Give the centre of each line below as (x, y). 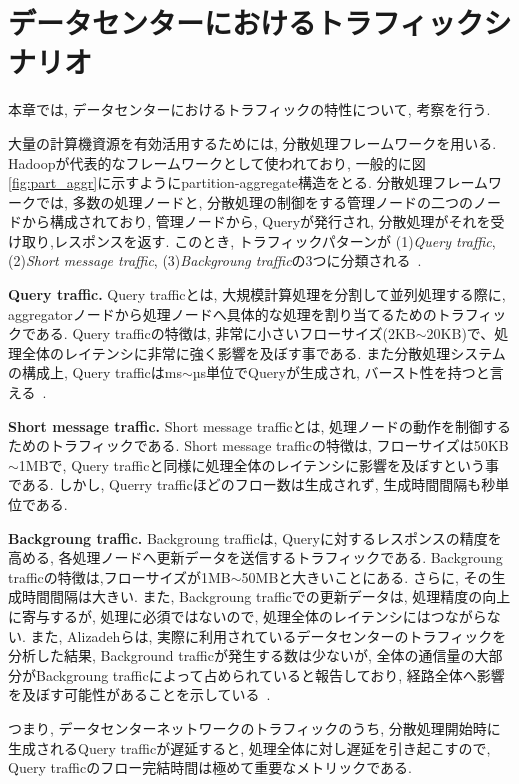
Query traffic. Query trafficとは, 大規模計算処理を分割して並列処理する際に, (257, 294)
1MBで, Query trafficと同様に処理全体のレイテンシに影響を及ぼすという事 (259, 464)
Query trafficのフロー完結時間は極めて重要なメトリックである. (210, 767)
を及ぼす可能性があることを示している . (139, 694)
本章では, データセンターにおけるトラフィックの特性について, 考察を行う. (249, 109)
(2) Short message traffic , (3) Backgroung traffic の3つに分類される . (215, 260)
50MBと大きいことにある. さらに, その (366, 576)
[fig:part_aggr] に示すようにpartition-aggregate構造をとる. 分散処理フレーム (248, 182)
